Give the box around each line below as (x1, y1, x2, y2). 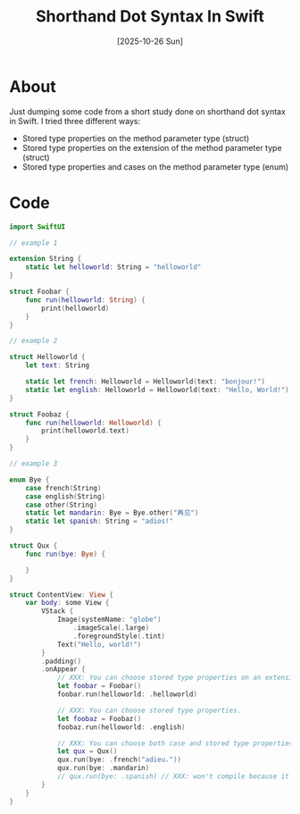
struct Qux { (9, 541, 58, 550)
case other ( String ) (25, 500, 98, 509)
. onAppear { (41, 665, 87, 674)
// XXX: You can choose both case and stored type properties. (56, 739, 297, 748)
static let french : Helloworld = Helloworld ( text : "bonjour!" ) (25, 377, 266, 386)
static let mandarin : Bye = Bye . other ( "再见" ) (25, 508, 199, 517)
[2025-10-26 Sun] (116, 36, 184, 46)
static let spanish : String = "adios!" (25, 516, 174, 526)
